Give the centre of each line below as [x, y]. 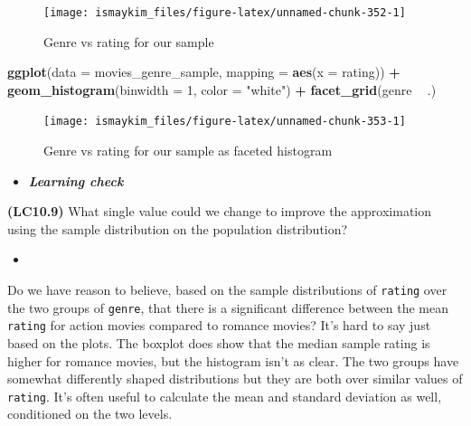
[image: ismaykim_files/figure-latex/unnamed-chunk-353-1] [225, 122]
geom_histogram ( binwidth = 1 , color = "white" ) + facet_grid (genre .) [222, 89]
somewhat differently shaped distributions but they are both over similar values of [235, 379]
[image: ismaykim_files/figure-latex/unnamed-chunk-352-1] [225, 13]
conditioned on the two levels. [90, 414]
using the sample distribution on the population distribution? [178, 228]
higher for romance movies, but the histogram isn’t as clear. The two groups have [233, 360]
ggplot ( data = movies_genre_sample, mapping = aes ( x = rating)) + [204, 72]
